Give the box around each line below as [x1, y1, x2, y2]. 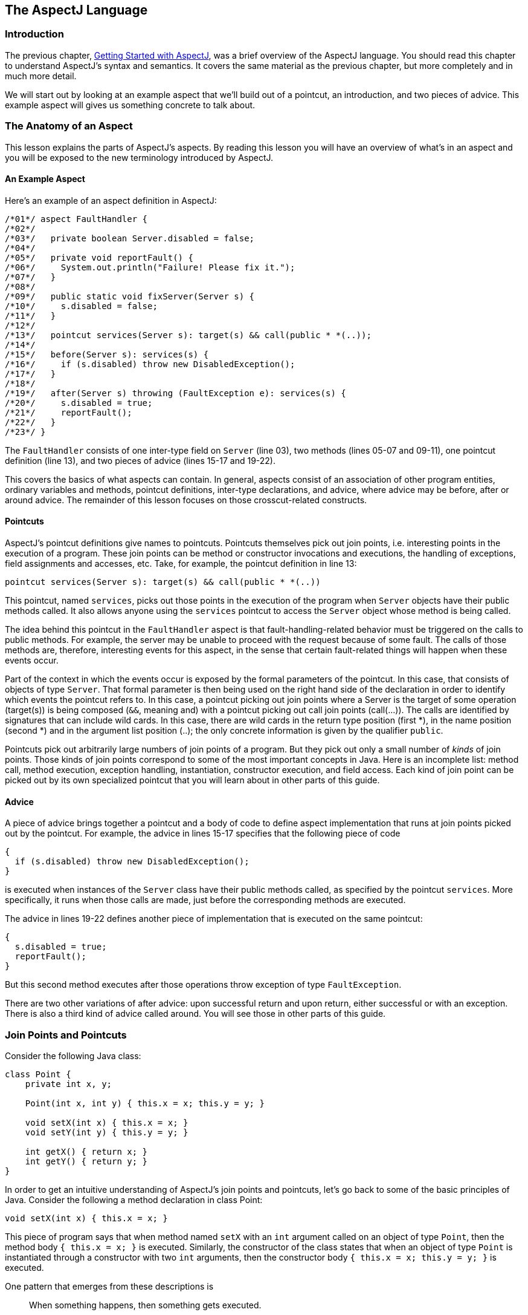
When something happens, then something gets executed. [29, 1299, 262, 1310]
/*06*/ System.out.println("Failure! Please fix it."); [5, 262, 295, 272]
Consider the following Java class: [5, 1050, 141, 1061]
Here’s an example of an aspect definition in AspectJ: [5, 195, 217, 206]
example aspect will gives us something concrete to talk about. [5, 99, 256, 110]
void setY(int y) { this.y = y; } [25, 1127, 188, 1137]
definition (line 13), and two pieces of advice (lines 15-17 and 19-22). [5, 455, 276, 466]
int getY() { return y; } [25, 1156, 148, 1166]
